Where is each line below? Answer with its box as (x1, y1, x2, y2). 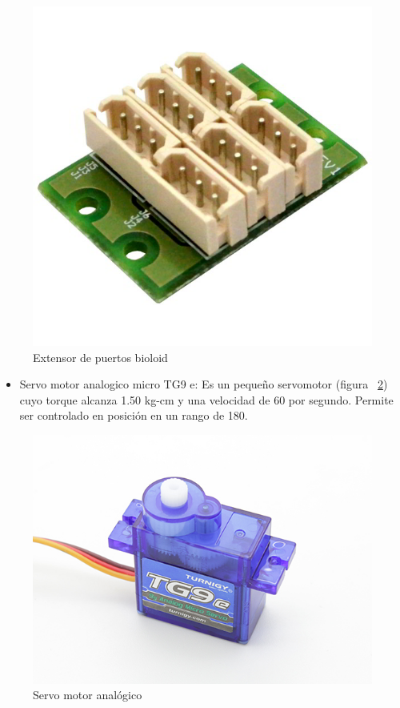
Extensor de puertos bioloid (33, 348, 168, 365)
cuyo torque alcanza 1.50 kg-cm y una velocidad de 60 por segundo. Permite (19, 391, 394, 408)
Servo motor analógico (33, 686, 142, 703)
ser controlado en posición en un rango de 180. (19, 407, 248, 424)
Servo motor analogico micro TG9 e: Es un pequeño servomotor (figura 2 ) (19, 376, 388, 392)
